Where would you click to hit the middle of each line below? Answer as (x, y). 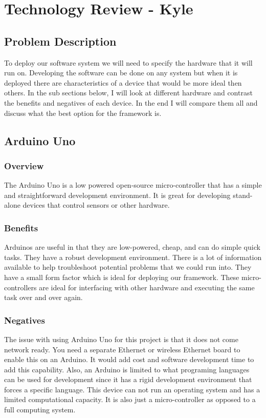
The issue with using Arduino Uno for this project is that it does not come (121, 339)
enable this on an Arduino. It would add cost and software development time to (129, 359)
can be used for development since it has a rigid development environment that (128, 379)
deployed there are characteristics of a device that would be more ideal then (123, 82)
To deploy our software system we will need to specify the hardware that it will (128, 62)
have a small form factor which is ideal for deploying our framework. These (122, 277)
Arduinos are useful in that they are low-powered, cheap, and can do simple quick (132, 247)
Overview (24, 165)
